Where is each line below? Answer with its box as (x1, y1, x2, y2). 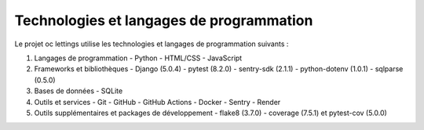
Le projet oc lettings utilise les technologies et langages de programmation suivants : (14, 39, 289, 49)
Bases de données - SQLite (34, 86, 123, 96)
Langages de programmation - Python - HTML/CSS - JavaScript (34, 53, 243, 63)
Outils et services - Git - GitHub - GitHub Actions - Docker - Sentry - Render (34, 97, 281, 107)
